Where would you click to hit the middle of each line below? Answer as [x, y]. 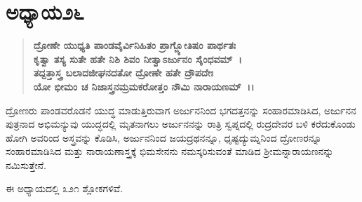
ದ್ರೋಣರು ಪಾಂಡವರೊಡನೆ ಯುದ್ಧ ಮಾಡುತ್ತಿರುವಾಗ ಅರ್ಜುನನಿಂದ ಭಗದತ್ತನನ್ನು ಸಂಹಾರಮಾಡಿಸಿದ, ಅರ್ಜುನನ [181, 110]
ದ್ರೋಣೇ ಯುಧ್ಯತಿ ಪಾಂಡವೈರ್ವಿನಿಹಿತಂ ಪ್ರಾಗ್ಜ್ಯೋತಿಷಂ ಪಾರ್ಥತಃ [135, 45]
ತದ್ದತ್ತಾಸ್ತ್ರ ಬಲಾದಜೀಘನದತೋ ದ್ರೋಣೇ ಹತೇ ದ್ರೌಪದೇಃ [123, 73]
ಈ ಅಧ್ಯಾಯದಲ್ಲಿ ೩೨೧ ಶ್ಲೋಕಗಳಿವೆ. [65, 188]
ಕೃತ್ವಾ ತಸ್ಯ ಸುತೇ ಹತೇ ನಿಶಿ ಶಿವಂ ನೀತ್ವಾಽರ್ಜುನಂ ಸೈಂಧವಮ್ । [138, 59]
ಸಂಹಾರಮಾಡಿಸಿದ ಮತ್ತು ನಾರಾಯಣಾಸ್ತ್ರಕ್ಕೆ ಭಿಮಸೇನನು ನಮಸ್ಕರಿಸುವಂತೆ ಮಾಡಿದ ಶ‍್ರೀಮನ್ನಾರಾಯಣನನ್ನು [170, 151]
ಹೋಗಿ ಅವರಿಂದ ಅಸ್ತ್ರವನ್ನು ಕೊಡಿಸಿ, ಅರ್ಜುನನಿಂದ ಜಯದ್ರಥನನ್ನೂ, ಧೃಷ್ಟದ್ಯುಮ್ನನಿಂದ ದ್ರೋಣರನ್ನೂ [164, 137]
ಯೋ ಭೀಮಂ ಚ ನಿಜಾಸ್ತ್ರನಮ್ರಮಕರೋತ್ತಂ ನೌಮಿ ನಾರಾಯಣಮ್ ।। [144, 86]
